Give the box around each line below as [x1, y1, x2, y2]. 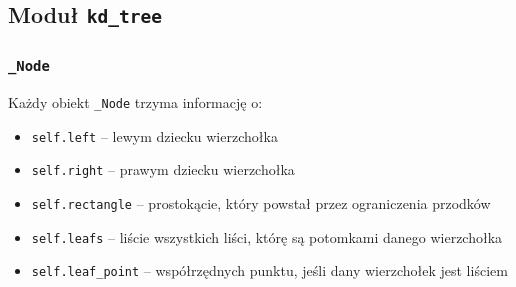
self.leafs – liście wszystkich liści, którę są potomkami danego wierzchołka [31, 226, 503, 247]
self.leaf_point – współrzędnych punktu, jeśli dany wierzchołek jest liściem [31, 260, 508, 281]
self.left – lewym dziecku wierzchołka [31, 125, 278, 146]
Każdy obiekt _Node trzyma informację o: [8, 92, 263, 113]
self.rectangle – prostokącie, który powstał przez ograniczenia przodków [31, 193, 491, 214]
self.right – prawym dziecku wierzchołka [31, 159, 295, 180]
